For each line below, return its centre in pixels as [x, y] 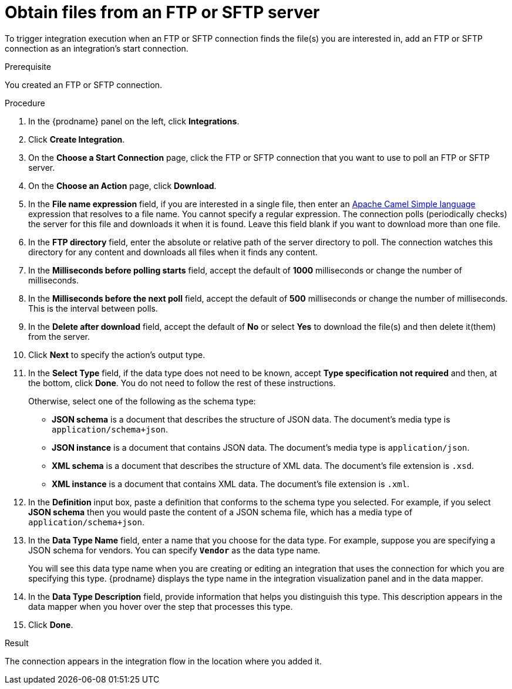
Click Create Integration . [77, 139]
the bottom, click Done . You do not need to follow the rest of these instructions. [182, 383]
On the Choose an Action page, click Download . [122, 185]
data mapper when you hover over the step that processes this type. [161, 606]
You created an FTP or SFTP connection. [84, 85]
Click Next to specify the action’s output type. [117, 354]
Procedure [25, 103]
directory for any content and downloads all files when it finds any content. [173, 252]
